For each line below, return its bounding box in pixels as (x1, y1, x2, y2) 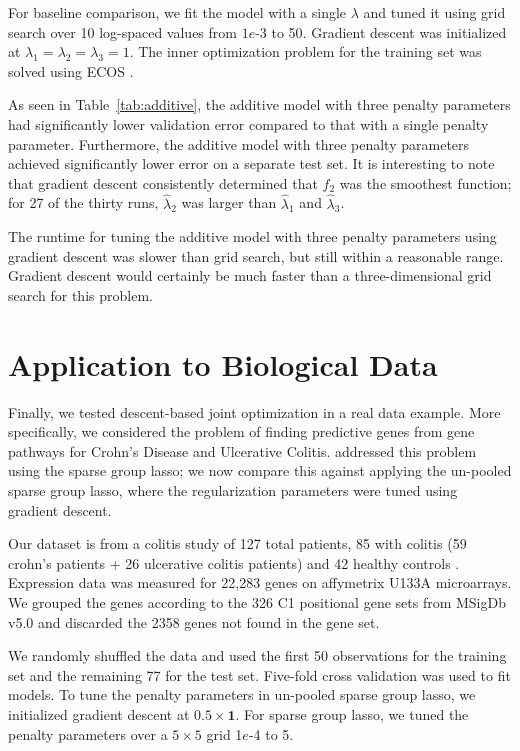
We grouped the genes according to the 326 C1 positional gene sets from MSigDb (8, 592, 506, 612)
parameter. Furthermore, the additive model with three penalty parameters (8, 133, 470, 154)
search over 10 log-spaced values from (8, 21, 237, 42)
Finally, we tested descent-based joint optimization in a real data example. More (8, 401, 501, 422)
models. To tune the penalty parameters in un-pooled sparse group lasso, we (8, 684, 476, 705)
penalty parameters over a (8, 723, 168, 744)
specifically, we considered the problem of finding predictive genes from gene (8, 421, 475, 442)
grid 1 (206, 723, 243, 744)
